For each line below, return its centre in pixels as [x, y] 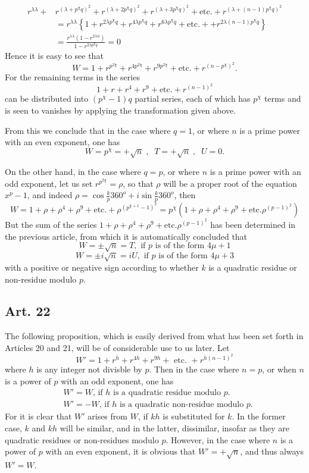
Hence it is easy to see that [54, 56]
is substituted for [194, 416]
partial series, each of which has [193, 98]
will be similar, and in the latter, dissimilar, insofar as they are [174, 427]
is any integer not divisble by [89, 369]
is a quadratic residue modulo [167, 393]
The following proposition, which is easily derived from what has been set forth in [154, 336]
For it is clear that [38, 416]
